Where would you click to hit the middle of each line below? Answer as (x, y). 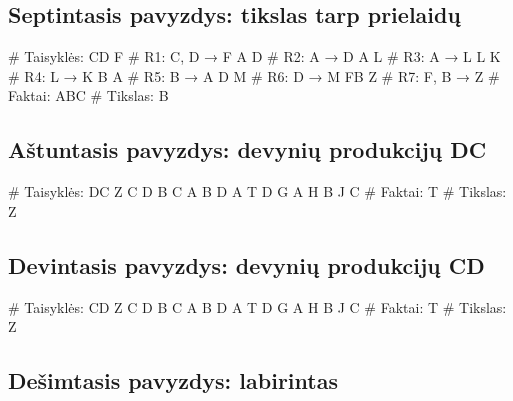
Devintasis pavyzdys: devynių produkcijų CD (246, 264)
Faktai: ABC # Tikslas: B (88, 95)
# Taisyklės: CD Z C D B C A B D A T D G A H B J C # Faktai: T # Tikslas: (257, 306)
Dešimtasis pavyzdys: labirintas (173, 380)
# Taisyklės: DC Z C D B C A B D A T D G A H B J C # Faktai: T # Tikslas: (257, 191)
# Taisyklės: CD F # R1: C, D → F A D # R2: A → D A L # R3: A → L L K (254, 56)
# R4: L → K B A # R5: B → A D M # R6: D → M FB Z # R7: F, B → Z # (254, 75)
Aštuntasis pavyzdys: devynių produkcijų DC (247, 149)
